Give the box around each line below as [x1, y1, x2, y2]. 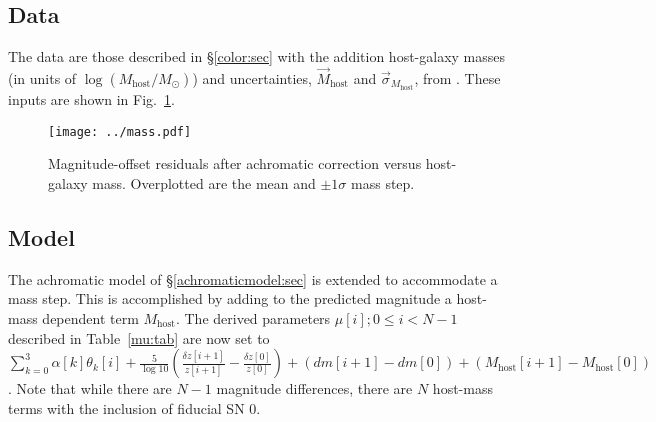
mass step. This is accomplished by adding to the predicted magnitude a [8, 288, 452, 309]
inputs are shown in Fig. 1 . [8, 89, 175, 110]
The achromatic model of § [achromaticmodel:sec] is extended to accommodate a [8, 268, 498, 289]
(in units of [8, 68, 77, 89]
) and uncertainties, [192, 68, 312, 89]
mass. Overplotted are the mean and [92, 172, 316, 193]
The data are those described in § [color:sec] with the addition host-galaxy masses [8, 46, 506, 67]
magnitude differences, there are [216, 378, 413, 399]
